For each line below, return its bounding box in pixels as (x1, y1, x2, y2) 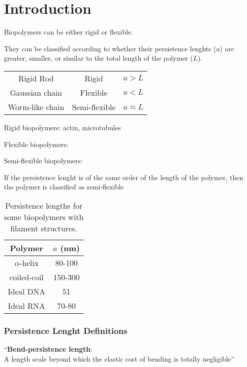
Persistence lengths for (5, 199, 83, 211)
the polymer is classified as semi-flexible (4, 182, 124, 192)
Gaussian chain (10, 86, 62, 98)
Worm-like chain (8, 101, 64, 112)
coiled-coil (9, 271, 44, 283)
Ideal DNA (8, 285, 45, 297)
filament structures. (10, 222, 78, 234)
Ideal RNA (8, 299, 45, 311)
